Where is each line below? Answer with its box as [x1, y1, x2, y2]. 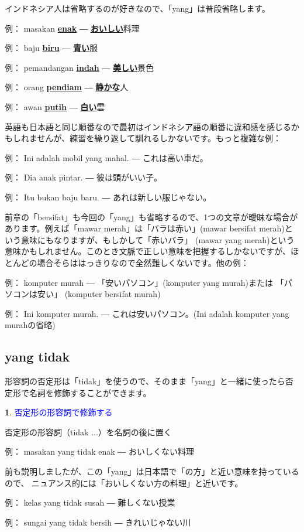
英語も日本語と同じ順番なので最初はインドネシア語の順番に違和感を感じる [5, 120, 291, 132]
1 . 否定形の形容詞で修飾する [5, 406, 113, 418]
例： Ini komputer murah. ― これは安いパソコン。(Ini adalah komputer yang [5, 307, 289, 319]
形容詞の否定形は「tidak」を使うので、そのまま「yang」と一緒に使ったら [5, 375, 285, 387]
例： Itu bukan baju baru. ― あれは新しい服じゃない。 [5, 190, 212, 203]
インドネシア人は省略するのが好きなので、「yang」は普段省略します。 [5, 2, 270, 14]
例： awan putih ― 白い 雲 [5, 100, 105, 112]
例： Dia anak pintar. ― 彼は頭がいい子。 [5, 171, 162, 183]
